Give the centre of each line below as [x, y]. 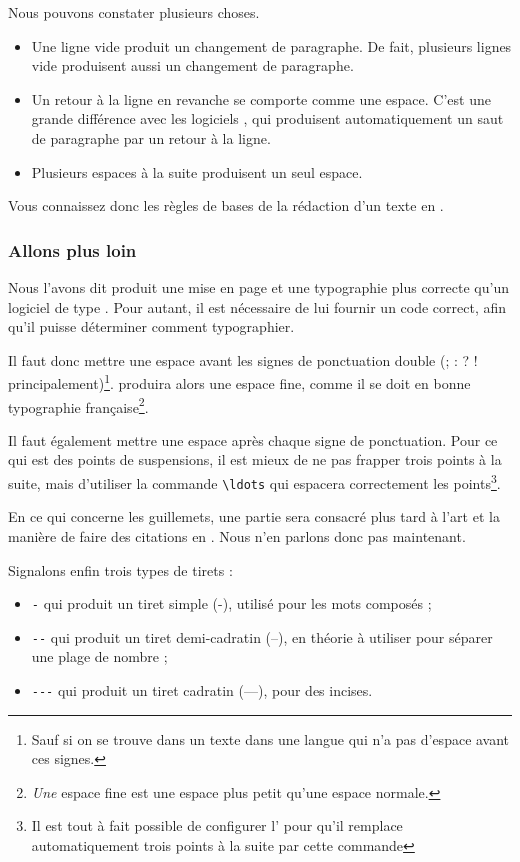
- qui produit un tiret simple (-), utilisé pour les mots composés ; [231, 603]
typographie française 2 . [78, 405]
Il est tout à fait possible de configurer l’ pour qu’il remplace [217, 825]
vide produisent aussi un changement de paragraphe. [192, 65]
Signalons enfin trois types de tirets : [120, 569]
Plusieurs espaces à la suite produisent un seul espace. [197, 171]
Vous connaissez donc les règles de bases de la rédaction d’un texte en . [226, 205]
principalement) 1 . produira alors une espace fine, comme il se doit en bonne [239, 381]
